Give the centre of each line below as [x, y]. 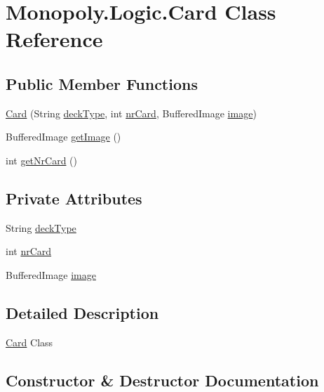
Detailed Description [82, 312]
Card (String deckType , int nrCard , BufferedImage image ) [131, 113]
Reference [54, 39]
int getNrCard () [41, 160]
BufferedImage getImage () [63, 137]
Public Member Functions [102, 83]
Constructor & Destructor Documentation [162, 380]
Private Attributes [74, 198]
